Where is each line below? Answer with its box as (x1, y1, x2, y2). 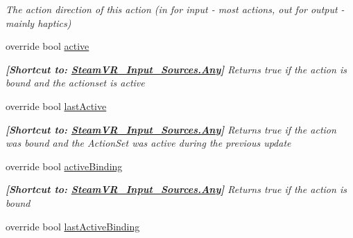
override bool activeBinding (6, 158, 123, 173)
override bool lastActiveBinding (6, 219, 140, 233)
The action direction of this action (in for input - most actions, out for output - (6, 2, 345, 16)
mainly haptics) (6, 15, 71, 30)
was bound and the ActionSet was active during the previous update (6, 136, 291, 150)
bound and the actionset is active (6, 75, 145, 90)
